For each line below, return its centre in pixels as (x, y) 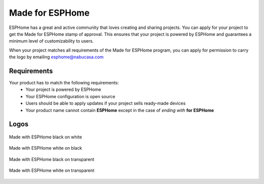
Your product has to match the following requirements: (64, 83)
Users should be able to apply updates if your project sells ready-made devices (106, 104)
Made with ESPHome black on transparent (52, 159)
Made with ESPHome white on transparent (52, 171)
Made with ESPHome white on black (46, 148)
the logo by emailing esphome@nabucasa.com (56, 57)
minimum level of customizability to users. (51, 41)
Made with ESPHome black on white (46, 137)
